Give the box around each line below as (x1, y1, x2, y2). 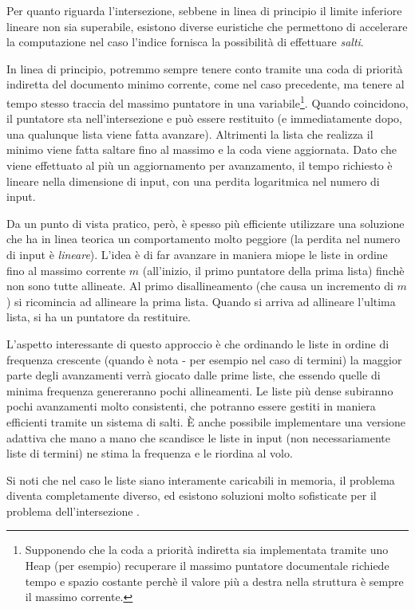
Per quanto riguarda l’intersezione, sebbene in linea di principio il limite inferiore (6, 2, 402, 18)
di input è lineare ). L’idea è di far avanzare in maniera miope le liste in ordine (6, 246, 388, 262)
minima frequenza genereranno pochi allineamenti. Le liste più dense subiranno (6, 382, 393, 399)
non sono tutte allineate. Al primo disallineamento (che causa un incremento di (6, 277, 393, 294)
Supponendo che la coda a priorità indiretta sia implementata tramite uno (25, 541, 389, 558)
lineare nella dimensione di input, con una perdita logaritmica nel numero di (6, 172, 380, 189)
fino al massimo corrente (6, 261, 126, 278)
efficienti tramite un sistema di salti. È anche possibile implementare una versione (6, 413, 406, 430)
